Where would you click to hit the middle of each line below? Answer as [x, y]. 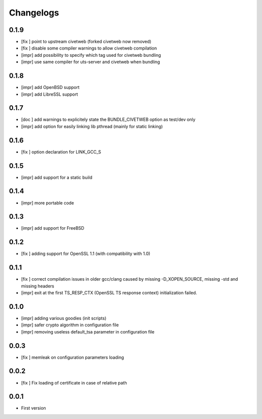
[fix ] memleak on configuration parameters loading [73, 357]
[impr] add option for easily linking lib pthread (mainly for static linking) [92, 126]
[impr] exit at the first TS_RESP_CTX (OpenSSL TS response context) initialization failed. [109, 293]
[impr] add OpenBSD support [50, 87]
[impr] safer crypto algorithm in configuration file [70, 325]
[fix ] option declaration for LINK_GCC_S [61, 152]
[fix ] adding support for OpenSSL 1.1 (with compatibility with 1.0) [86, 254]
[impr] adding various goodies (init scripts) [64, 318]
